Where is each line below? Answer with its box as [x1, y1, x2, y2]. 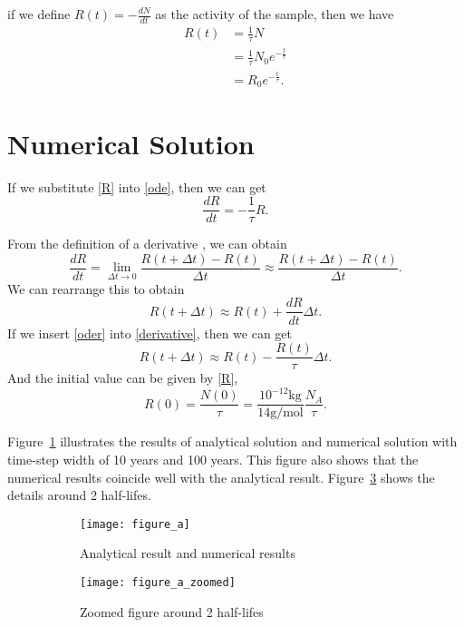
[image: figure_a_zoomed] [80, 575, 236, 589]
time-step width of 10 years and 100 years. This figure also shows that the [7, 449, 419, 468]
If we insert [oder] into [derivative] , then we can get [7, 323, 293, 342]
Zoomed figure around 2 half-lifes [80, 602, 264, 621]
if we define [7, 5, 71, 23]
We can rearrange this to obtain [7, 279, 185, 298]
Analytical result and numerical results [80, 544, 295, 563]
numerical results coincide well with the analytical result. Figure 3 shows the [7, 467, 435, 486]
